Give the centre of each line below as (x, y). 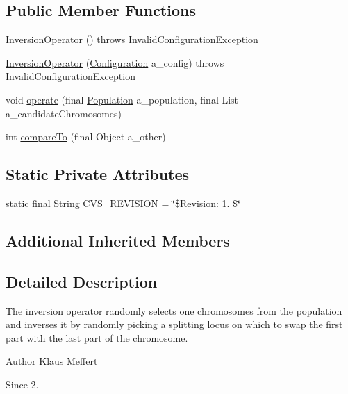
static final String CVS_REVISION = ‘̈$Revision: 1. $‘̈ (123, 203)
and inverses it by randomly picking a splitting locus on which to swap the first (174, 324)
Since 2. (22, 384)
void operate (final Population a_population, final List (122, 99)
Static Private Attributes (98, 174)
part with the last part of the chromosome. (97, 337)
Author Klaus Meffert (52, 361)
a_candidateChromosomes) (64, 113)
